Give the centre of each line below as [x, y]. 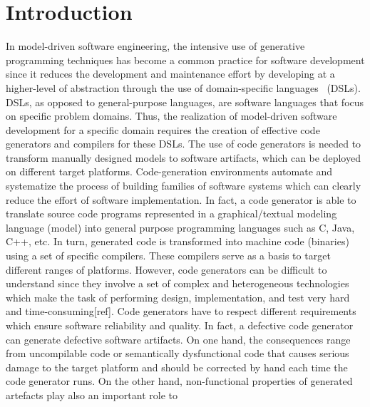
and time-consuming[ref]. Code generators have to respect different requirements [181, 311]
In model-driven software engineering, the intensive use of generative [155, 46]
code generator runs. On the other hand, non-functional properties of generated [179, 381]
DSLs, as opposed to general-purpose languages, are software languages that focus [185, 102]
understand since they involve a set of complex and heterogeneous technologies [178, 283]
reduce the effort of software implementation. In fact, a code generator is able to [181, 199]
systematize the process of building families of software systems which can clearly [184, 186]
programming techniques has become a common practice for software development [185, 60]
